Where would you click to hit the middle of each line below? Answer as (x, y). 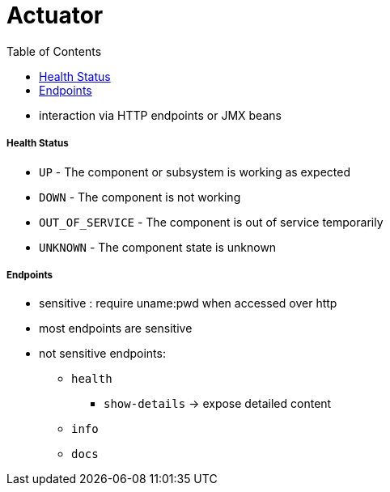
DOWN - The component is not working (140, 197)
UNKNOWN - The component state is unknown (158, 247)
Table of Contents (54, 51)
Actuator (55, 15)
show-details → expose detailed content (218, 404)
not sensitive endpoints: (102, 354)
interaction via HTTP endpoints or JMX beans (160, 115)
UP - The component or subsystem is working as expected (195, 172)
